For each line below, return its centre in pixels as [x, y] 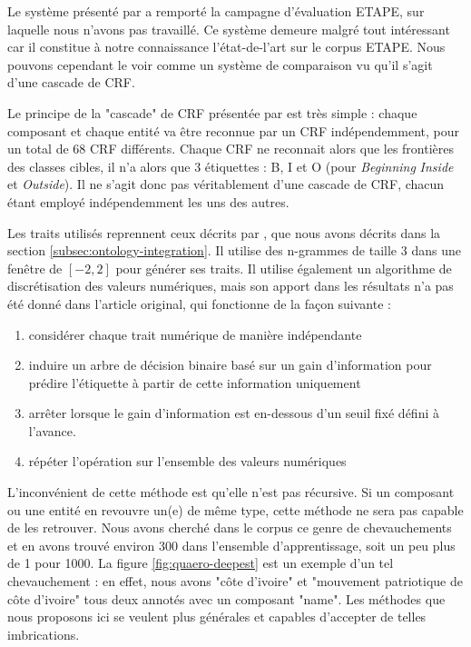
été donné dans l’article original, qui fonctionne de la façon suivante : [199, 303]
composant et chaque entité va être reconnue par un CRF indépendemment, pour [233, 130]
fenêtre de [35, 268]
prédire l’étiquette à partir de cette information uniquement [195, 382]
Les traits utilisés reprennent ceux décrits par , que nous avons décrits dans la [224, 232]
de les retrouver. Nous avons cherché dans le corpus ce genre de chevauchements [230, 528]
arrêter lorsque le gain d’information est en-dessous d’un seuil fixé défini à [234, 413]
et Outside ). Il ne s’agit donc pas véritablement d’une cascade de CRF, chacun [226, 184]
